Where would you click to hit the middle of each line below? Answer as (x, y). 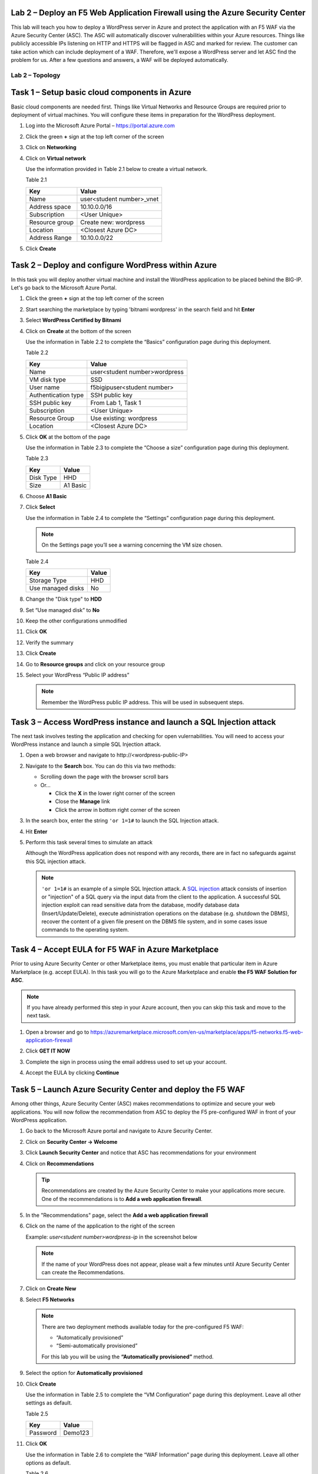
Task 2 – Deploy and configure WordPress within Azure (114, 265)
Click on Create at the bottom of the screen (79, 331)
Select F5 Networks (50, 1299)
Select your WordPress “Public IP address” (77, 675)
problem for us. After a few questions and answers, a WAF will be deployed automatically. (120, 60)
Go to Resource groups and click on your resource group (95, 664)
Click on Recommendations (60, 1163)
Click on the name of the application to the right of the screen (100, 1226)
